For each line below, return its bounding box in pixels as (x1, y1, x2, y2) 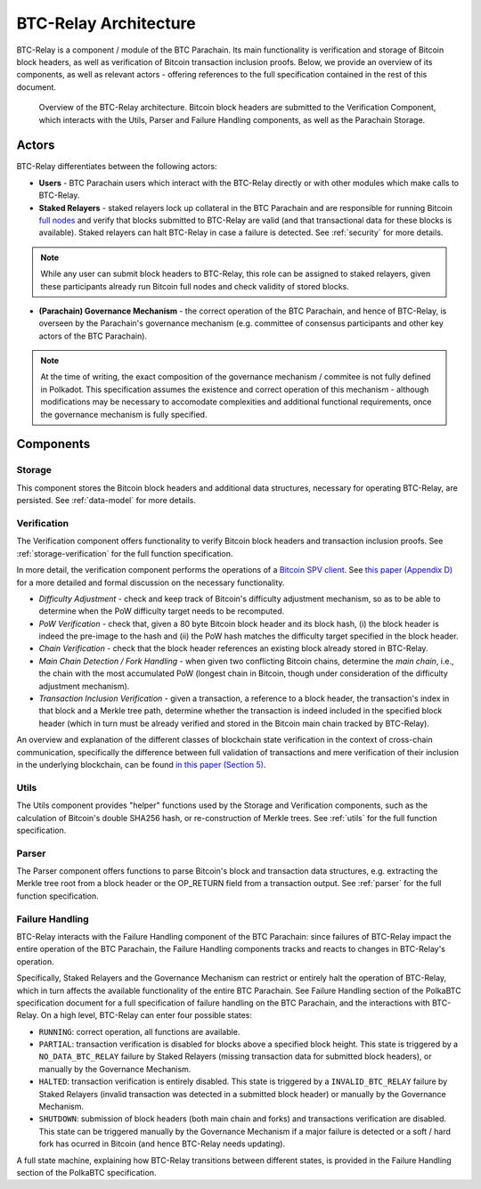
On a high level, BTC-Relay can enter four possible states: (40, 1010, 253, 1021)
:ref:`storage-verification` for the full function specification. (16, 548, 233, 558)
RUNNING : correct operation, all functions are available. (38, 1026, 240, 1037)
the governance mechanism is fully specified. (40, 409, 208, 419)
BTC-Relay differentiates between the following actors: (16, 161, 217, 172)
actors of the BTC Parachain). (38, 330, 147, 341)
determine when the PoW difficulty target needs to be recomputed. (38, 606, 285, 616)
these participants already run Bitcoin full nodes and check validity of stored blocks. (40, 281, 349, 291)
